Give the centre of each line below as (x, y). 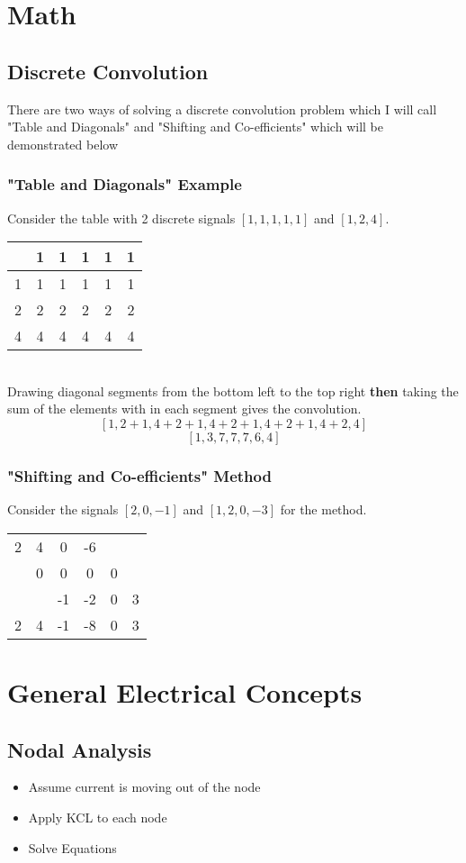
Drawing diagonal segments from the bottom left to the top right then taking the (233, 391)
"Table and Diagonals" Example (125, 184)
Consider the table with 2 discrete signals (121, 218)
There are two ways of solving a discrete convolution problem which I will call (222, 109)
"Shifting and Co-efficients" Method (139, 475)
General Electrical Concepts (185, 691)
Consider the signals (63, 509)
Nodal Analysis (80, 749)
